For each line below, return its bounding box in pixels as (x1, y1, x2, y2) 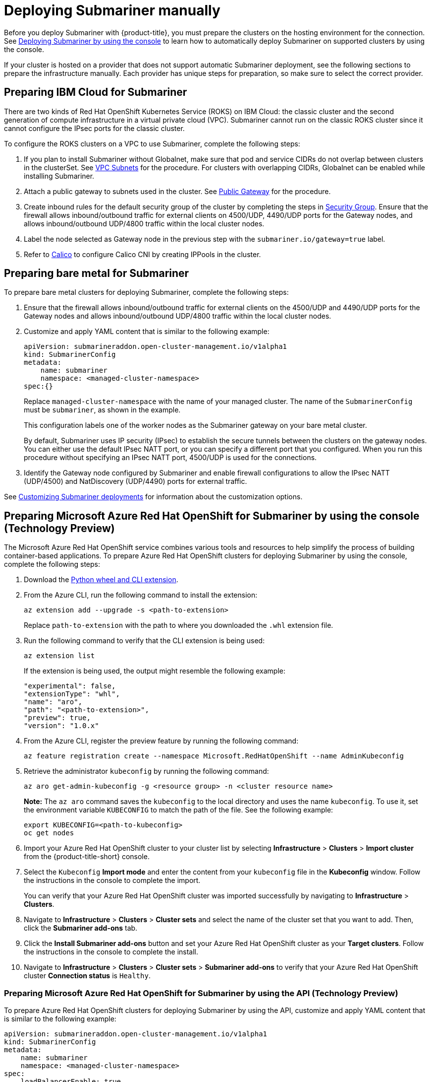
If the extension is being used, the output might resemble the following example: (24, 667, 286, 676)
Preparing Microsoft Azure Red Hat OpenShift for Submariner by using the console (4, 509, 420, 522)
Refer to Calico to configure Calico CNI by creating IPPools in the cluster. (24, 250, 261, 259)
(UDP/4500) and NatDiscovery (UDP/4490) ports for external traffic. (24, 477, 247, 486)
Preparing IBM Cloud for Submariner (4, 86, 187, 99)
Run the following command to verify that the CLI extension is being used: (24, 636, 265, 645)
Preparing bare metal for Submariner (4, 267, 189, 280)
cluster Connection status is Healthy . (24, 971, 151, 980)
